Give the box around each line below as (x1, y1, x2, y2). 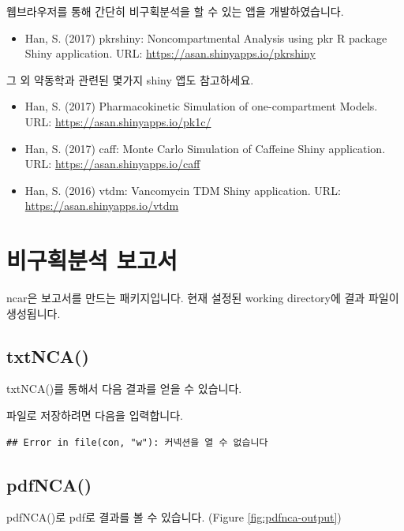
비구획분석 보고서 (6, 244, 178, 276)
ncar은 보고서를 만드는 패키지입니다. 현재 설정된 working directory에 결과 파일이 (6, 290, 399, 306)
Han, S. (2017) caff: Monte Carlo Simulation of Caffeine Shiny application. (24, 140, 386, 156)
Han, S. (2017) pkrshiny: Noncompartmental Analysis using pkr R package (24, 29, 387, 46)
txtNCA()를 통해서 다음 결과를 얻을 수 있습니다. (6, 380, 242, 397)
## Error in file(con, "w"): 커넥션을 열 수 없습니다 (6, 436, 268, 448)
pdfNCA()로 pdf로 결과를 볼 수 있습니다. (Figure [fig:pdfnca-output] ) (6, 509, 342, 525)
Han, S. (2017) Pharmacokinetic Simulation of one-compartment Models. (24, 98, 378, 114)
